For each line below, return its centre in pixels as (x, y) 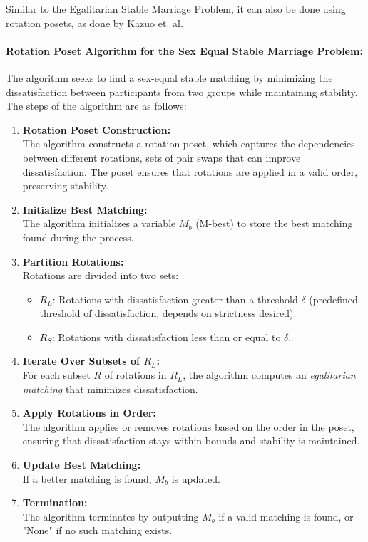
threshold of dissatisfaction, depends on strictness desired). (168, 313)
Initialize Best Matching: (85, 209)
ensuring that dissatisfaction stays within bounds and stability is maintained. (191, 441)
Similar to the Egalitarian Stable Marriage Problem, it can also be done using (176, 9)
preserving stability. (65, 186)
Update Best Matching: (82, 465)
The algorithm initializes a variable (99, 223)
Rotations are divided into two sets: (101, 275)
